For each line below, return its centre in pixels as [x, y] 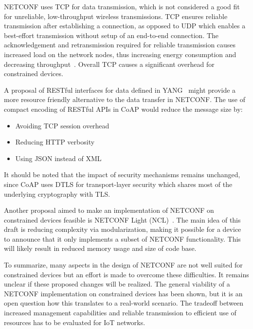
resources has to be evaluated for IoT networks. [75, 322]
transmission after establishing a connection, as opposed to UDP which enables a [125, 26]
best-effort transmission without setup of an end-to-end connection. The [111, 35]
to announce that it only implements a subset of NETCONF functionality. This [122, 238]
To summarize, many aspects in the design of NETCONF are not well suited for [123, 265]
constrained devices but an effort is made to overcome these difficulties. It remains [126, 274]
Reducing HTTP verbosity [55, 142]
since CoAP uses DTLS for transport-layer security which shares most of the [118, 184]
